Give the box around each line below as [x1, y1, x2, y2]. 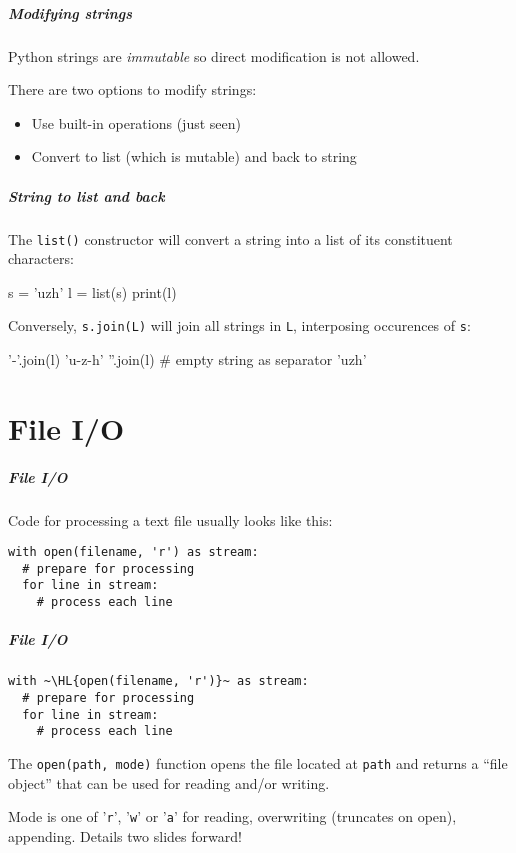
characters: [8, 248, 74, 269]
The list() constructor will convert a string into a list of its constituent [8, 228, 453, 249]
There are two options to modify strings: [8, 79, 257, 100]
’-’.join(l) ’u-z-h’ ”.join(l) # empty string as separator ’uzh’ [8, 349, 367, 369]
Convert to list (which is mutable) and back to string [31, 146, 357, 167]
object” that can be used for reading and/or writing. [8, 772, 330, 793]
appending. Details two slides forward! [8, 825, 242, 846]
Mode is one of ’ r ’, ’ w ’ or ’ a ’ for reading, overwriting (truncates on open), [8, 806, 457, 827]
